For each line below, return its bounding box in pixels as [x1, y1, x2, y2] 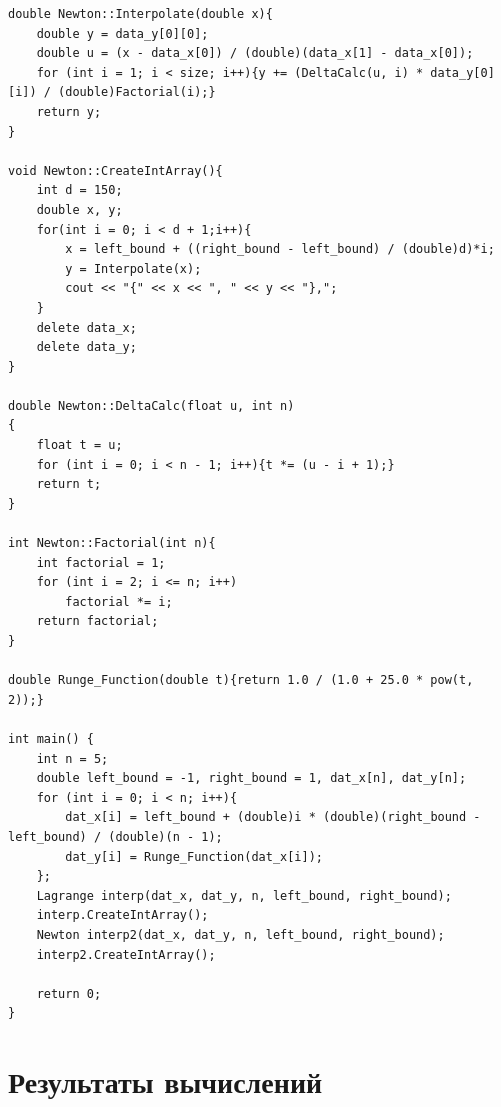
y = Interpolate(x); [65, 261, 202, 276]
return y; [36, 104, 102, 119]
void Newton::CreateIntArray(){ [8, 163, 223, 178]
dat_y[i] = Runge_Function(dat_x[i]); [65, 849, 323, 864]
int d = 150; [36, 183, 123, 198]
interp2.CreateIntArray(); [36, 947, 216, 962]
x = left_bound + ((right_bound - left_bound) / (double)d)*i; [65, 242, 495, 257]
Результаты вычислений [8, 1061, 323, 1102]
